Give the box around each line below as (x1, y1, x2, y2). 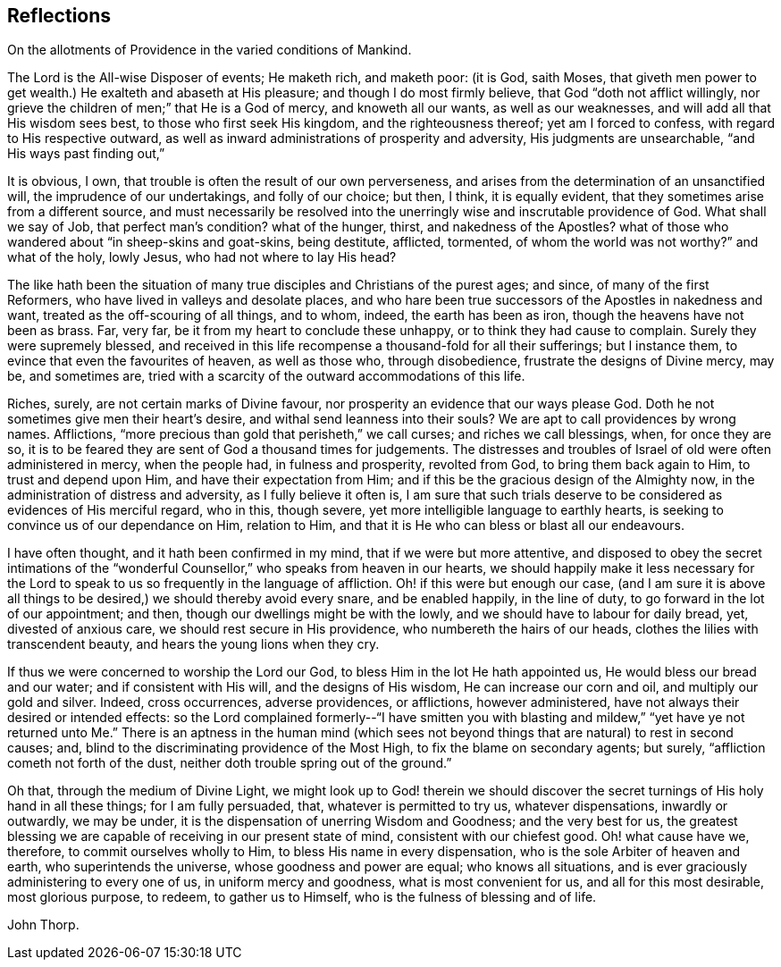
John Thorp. (7, 917, 80, 933)
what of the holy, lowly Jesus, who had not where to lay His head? (7, 249, 397, 265)
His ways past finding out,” (7, 146, 165, 162)
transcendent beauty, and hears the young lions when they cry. (7, 636, 380, 652)
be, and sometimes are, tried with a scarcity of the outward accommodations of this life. (7, 368, 525, 384)
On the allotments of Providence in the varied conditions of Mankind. (7, 42, 412, 58)
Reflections (7, 4, 112, 27)
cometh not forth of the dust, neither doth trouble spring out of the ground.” (7, 755, 452, 771)
